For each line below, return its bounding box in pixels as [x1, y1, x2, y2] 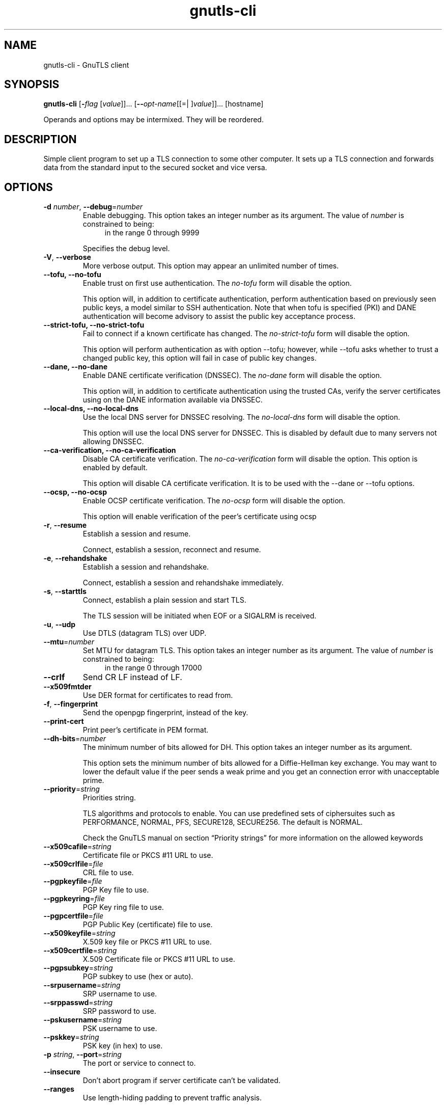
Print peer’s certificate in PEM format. [82, 725, 209, 735]
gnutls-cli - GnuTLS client [43, 60, 129, 69]
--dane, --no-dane [43, 362, 108, 371]
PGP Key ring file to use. [82, 903, 164, 912]
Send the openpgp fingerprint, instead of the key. [82, 708, 248, 717]
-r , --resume [43, 521, 87, 530]
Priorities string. [82, 793, 136, 802]
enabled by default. [82, 463, 148, 472]
